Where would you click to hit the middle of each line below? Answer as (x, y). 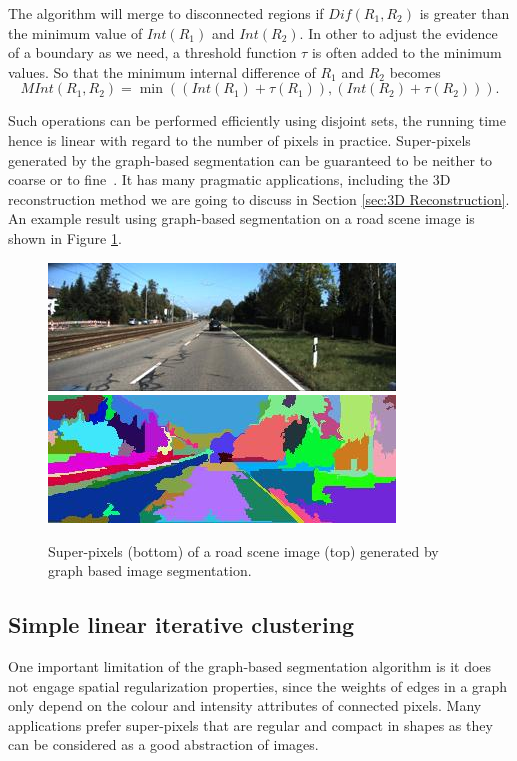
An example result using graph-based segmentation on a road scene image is (241, 218)
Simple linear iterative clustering (181, 624)
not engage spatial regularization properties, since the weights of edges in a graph (258, 685)
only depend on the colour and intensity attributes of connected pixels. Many (245, 705)
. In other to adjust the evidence (398, 32)
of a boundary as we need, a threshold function (152, 52)
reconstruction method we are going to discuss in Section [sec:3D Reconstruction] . (259, 198)
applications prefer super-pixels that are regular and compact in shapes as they (250, 724)
